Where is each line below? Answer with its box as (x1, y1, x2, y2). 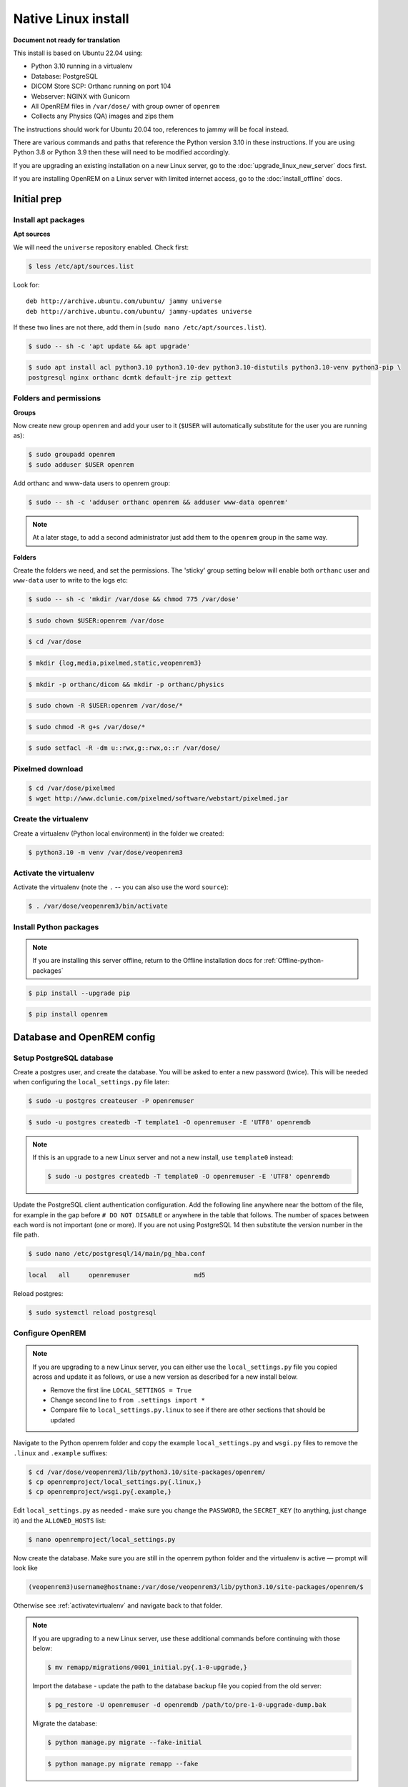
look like (13, 1564, 39, 1573)
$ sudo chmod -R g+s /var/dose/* (28, 723, 146, 731)
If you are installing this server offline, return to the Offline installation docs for (32, 956, 263, 965)
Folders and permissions (13, 393, 101, 403)
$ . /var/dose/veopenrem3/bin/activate (28, 902, 168, 911)
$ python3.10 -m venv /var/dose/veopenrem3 (28, 848, 184, 856)
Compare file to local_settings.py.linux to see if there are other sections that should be (50, 1405, 326, 1415)
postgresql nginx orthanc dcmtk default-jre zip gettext (28, 373, 232, 382)
